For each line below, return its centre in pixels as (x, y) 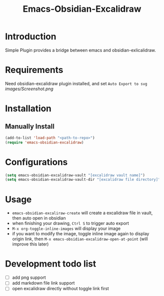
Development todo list (51, 264)
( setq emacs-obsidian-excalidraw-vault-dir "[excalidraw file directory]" (83, 180)
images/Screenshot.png (29, 89)
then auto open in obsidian (39, 218)
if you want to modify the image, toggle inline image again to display (81, 234)
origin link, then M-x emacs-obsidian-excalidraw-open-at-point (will (80, 239)
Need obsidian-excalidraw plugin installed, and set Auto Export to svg (76, 83)
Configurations (36, 162)
